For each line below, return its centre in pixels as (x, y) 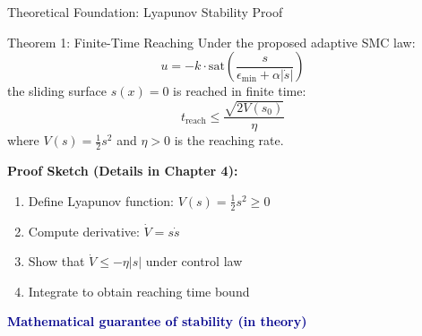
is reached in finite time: (240, 91)
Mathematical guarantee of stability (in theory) (157, 321)
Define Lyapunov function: (101, 200)
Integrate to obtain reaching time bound (139, 291)
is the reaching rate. (229, 140)
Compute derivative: (84, 231)
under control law (194, 261)
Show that (56, 261)
